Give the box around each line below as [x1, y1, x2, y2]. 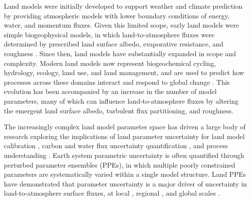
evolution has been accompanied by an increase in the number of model [4, 86, 217, 96]
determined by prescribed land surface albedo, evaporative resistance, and [4, 39, 224, 49]
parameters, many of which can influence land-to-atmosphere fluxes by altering [4, 95, 238, 106]
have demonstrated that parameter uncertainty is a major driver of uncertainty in [4, 178, 247, 188]
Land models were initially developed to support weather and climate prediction [4, 1, 243, 11]
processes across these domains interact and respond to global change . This [4, 77, 230, 87]
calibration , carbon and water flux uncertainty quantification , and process [4, 140, 228, 151]
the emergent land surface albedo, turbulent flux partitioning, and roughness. [4, 105, 234, 115]
